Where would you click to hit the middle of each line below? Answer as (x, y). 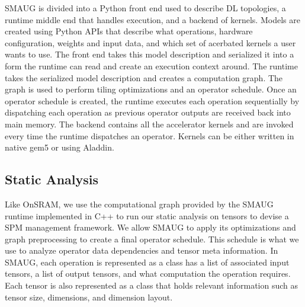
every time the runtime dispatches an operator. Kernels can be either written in (150, 135)
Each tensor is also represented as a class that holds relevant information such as (151, 285)
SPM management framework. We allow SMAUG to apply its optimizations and (150, 227)
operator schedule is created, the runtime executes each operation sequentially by (152, 100)
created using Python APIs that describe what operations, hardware (129, 31)
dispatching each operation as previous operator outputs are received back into (148, 112)
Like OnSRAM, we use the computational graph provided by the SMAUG (139, 204)
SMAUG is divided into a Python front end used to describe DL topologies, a (145, 8)
